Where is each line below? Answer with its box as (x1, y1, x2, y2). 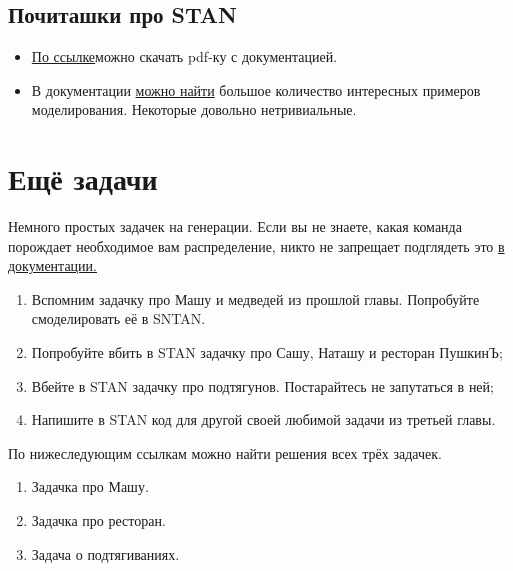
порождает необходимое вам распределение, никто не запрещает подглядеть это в (8, 235, 505, 256)
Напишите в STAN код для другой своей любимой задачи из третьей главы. (31, 409, 496, 430)
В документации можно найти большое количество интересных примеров (31, 79, 481, 100)
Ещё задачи (8, 158, 158, 199)
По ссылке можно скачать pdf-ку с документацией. (31, 46, 338, 67)
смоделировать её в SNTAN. (31, 308, 206, 329)
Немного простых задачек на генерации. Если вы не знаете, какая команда (8, 216, 462, 237)
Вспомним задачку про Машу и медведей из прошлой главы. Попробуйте (31, 288, 480, 309)
